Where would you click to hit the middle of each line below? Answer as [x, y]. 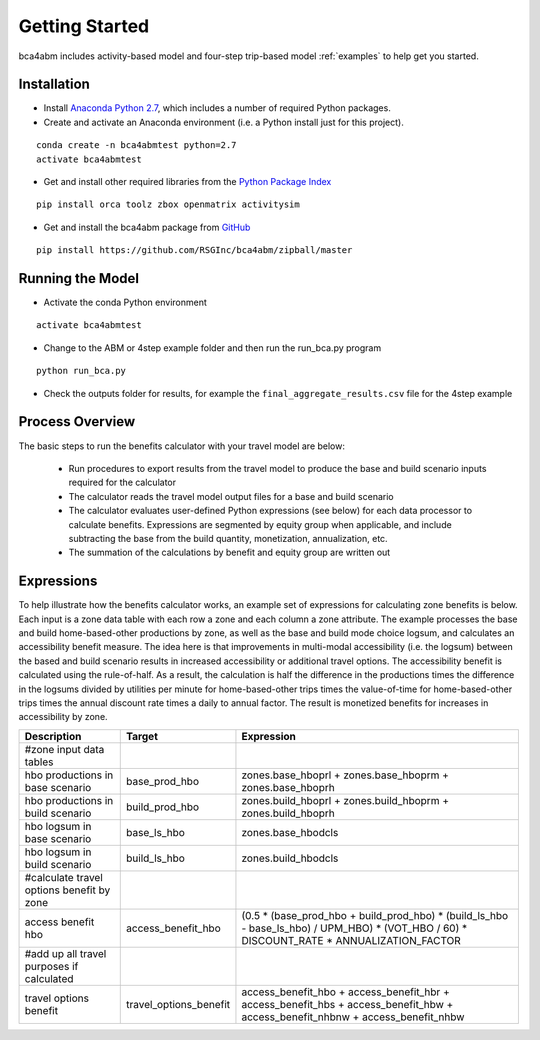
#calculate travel [64, 877]
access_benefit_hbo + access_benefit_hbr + [345, 992]
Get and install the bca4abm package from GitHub [147, 227]
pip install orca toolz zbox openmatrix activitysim [168, 204]
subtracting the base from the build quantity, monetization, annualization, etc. [228, 538]
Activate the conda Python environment [125, 302]
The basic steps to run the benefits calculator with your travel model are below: [181, 446]
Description [53, 736]
